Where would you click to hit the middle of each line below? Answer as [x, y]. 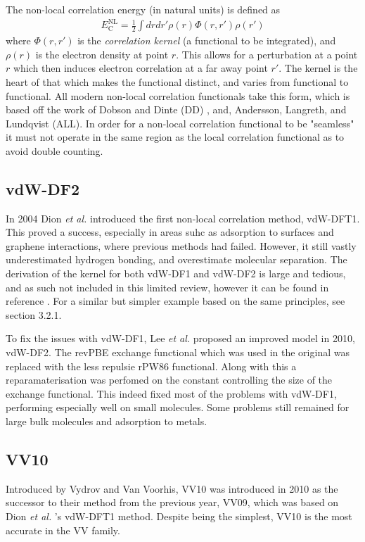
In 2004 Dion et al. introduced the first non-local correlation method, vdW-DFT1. [183, 218]
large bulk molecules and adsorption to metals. [107, 421]
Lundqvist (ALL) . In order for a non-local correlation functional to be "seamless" [180, 123]
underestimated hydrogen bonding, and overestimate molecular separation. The [177, 259]
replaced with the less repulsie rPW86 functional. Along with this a [151, 366]
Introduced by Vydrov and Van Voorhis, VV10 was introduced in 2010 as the [172, 488]
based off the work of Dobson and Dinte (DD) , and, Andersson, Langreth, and [176, 109]
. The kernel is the [318, 68]
